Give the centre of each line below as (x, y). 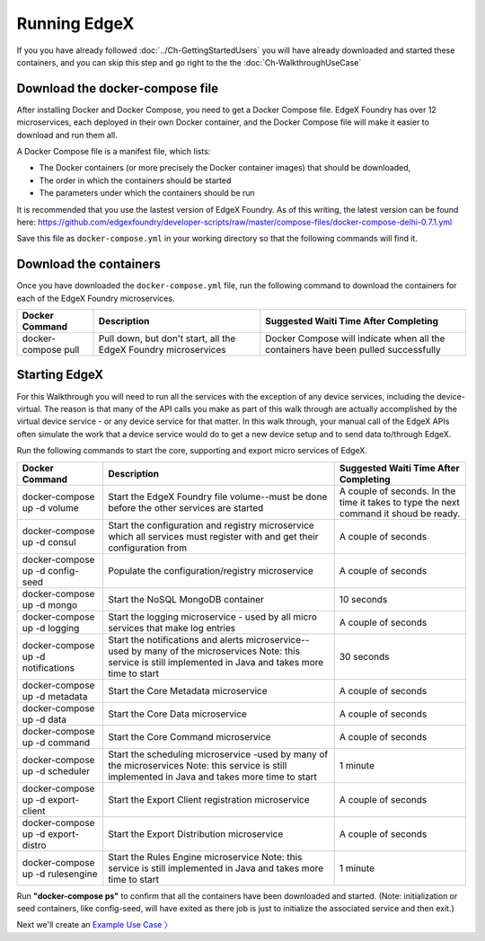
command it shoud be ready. (400, 514)
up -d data (44, 719)
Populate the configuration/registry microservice (211, 570)
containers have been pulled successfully (353, 350)
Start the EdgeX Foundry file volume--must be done (218, 497)
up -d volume (51, 507)
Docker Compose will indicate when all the (355, 339)
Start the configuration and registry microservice (211, 525)
